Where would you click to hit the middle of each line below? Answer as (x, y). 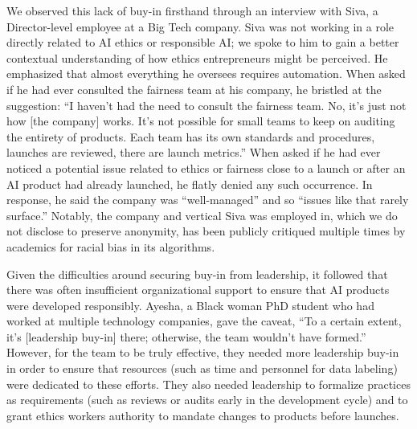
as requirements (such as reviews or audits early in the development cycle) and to (207, 400)
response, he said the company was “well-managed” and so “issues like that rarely (208, 200)
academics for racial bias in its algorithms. (111, 246)
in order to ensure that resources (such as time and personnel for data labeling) (202, 368)
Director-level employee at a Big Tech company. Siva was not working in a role (200, 26)
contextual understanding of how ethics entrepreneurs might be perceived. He (197, 57)
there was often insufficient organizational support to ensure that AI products (198, 290)
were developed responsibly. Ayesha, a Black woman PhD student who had (190, 305)
